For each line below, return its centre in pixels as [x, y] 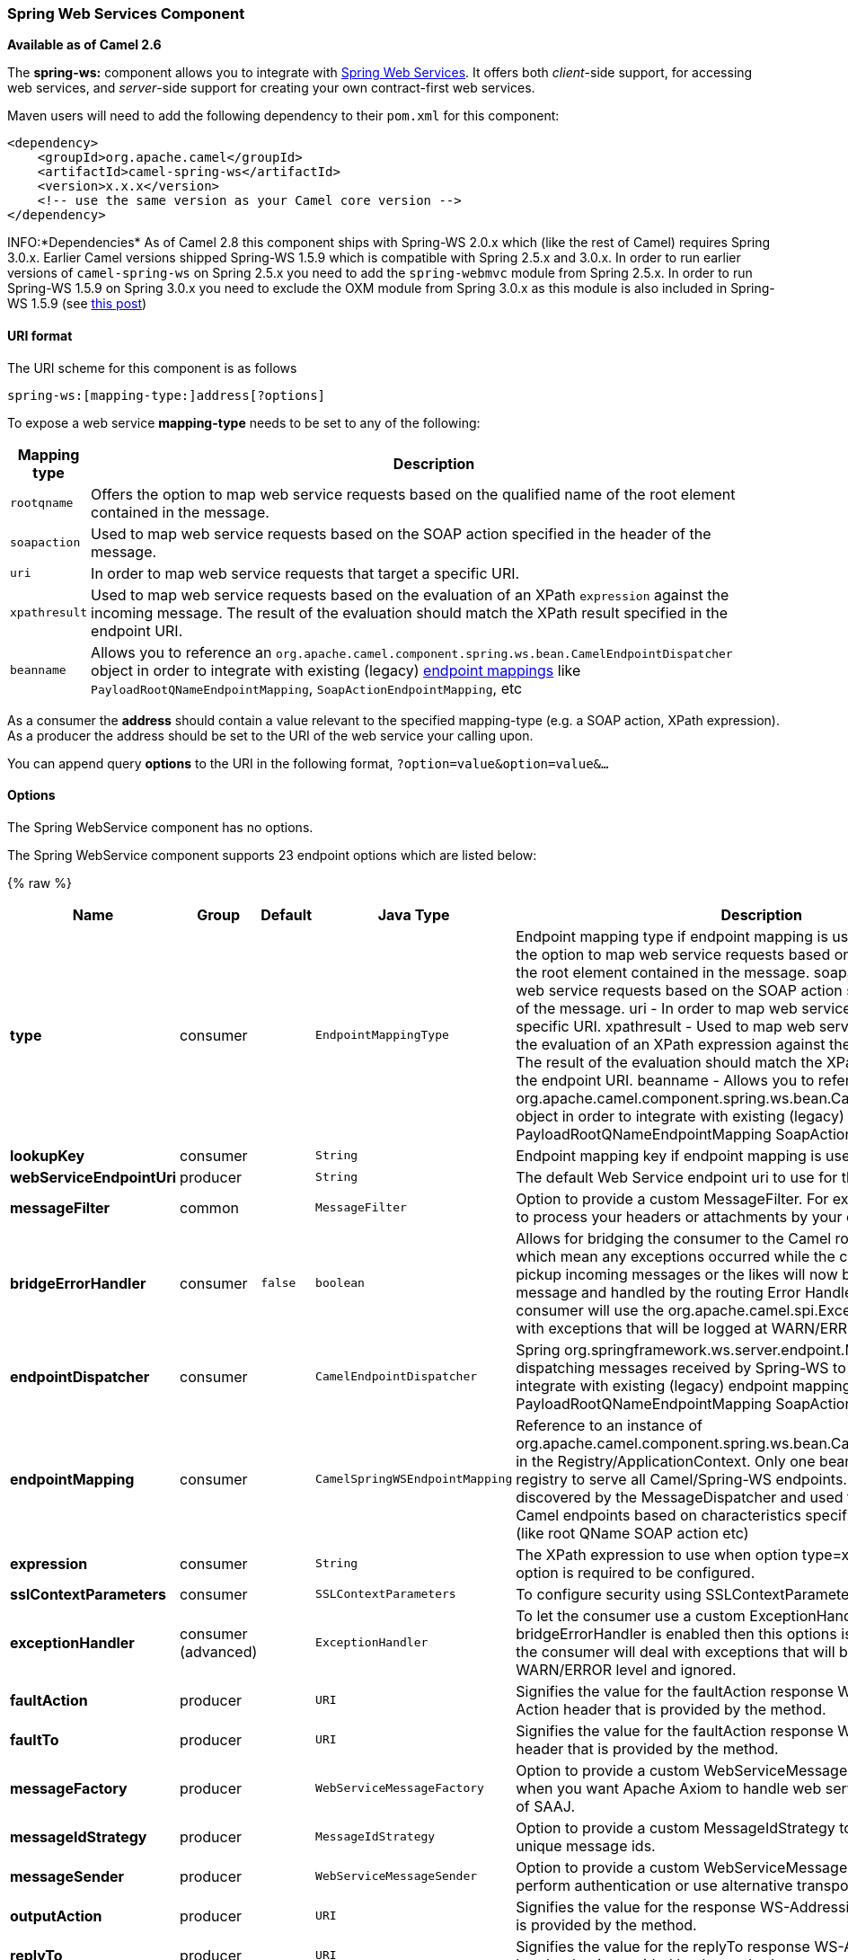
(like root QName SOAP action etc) [632, 1533]
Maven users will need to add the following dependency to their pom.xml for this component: [283, 116]
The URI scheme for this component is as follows [152, 368]
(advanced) [219, 1651]
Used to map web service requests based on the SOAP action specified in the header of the [401, 533]
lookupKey [48, 1155]
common [209, 1207]
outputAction [56, 1916]
